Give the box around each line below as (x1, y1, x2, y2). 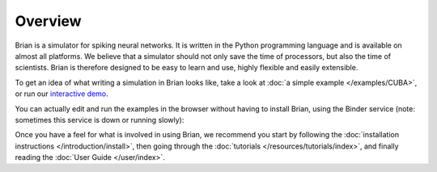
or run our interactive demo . (15, 89, 108, 99)
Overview (15, 12, 82, 30)
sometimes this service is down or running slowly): (15, 115, 185, 124)
